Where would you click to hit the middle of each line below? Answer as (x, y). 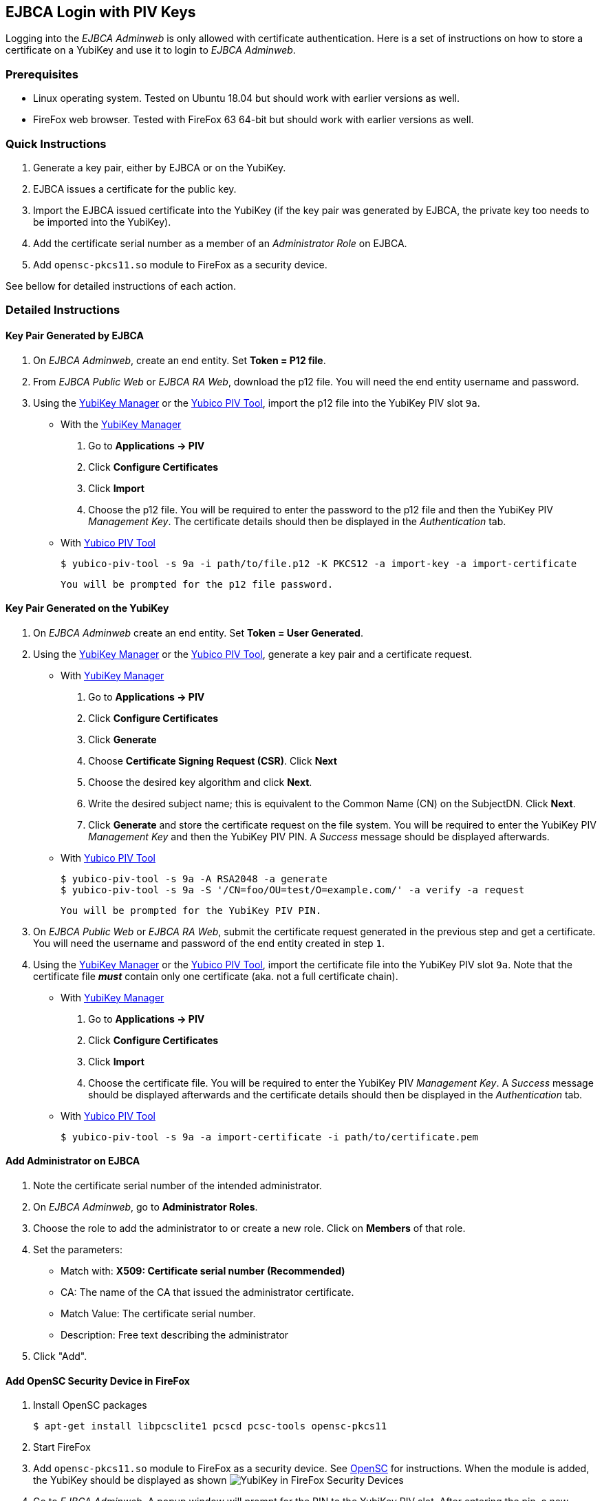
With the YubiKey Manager (121, 424)
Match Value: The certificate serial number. (158, 1313)
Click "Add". (60, 1356)
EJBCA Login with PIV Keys (101, 12)
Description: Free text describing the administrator (175, 1334)
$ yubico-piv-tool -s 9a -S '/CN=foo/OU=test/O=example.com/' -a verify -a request (293, 890)
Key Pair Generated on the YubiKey (87, 608)
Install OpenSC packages (90, 1405)
